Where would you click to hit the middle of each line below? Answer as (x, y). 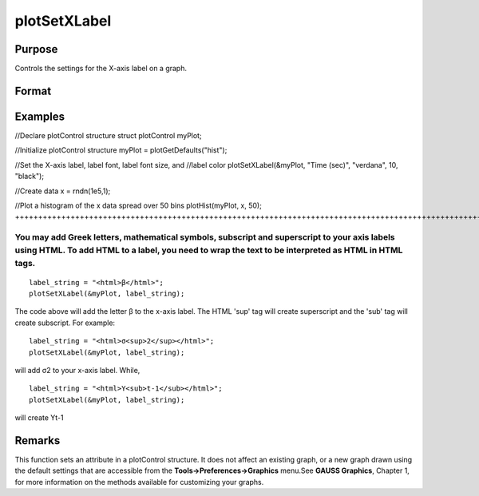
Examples (40, 116)
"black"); (29, 177)
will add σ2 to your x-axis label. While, (77, 370)
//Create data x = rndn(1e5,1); (63, 191)
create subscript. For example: (65, 323)
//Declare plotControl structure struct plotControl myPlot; (109, 135)
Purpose (36, 49)
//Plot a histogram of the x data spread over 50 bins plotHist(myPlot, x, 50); (139, 205)
